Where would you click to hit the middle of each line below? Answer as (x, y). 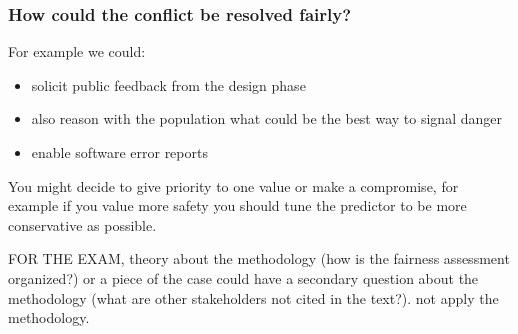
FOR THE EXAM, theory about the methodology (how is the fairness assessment (259, 258)
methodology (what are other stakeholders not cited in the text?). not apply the (253, 297)
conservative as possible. (82, 224)
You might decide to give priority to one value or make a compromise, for (233, 185)
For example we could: (77, 51)
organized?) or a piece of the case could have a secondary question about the (243, 277)
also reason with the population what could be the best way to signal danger (266, 118)
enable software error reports (119, 152)
